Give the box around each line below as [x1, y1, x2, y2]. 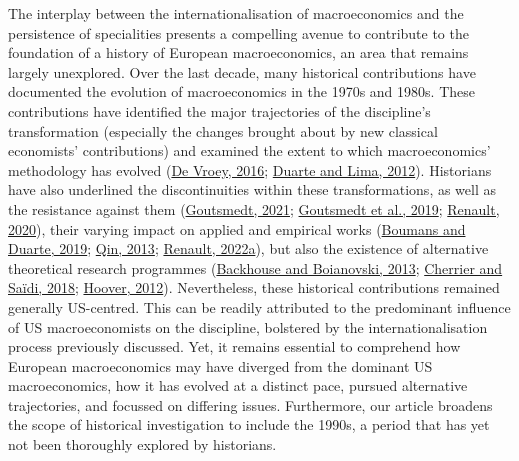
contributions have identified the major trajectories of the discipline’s [8, 100, 431, 121]
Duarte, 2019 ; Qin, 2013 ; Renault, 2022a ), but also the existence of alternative [8, 238, 489, 259]
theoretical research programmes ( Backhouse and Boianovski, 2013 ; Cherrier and [8, 257, 503, 278]
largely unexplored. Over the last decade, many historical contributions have [8, 61, 476, 82]
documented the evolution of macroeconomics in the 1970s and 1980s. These [8, 81, 475, 102]
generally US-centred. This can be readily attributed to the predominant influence [8, 296, 511, 317]
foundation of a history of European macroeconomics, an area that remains [8, 42, 469, 63]
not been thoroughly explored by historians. [8, 434, 277, 455]
